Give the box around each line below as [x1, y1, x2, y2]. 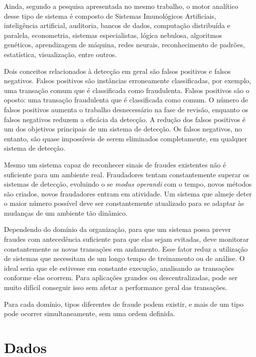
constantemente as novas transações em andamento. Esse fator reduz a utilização [4, 243, 248, 254]
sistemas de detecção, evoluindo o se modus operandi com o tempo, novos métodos [4, 179, 252, 189]
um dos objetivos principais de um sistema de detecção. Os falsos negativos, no [4, 124, 242, 134]
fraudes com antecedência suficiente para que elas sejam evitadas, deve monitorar [4, 234, 249, 244]
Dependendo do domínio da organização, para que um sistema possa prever [4, 224, 231, 234]
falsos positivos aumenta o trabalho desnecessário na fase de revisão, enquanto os [4, 104, 248, 114]
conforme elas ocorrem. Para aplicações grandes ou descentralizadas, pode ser [4, 272, 238, 283]
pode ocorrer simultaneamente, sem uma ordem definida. [4, 308, 175, 319]
